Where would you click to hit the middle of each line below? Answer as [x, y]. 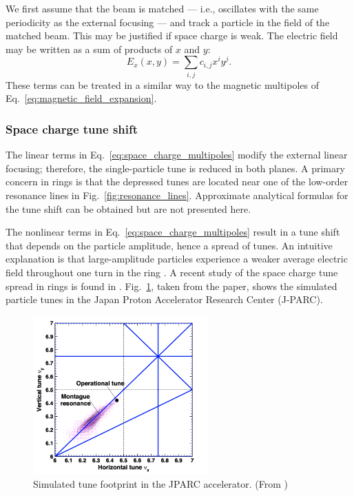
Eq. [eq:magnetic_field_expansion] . [81, 98]
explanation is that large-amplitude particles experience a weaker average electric [177, 259]
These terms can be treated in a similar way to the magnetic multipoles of [162, 84]
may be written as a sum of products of [89, 49]
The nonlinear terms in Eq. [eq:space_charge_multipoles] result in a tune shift [173, 232]
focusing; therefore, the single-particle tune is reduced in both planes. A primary [175, 168]
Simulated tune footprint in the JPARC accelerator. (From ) [161, 484]
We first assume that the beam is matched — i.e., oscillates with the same [162, 8]
